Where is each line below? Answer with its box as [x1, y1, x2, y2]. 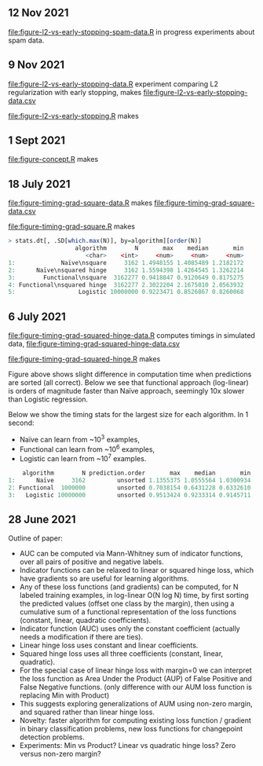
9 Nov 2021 [8, 58, 65, 71]
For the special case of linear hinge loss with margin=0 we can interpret [19, 665, 253, 675]
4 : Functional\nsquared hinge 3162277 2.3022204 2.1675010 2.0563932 [8, 280, 244, 289]
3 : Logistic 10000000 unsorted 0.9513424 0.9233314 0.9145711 [8, 491, 251, 499]
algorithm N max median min [75, 244, 244, 252]
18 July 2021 [8, 177, 71, 191]
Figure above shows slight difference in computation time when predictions [8, 369, 252, 379]
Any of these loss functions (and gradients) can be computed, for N [19, 582, 239, 592]
